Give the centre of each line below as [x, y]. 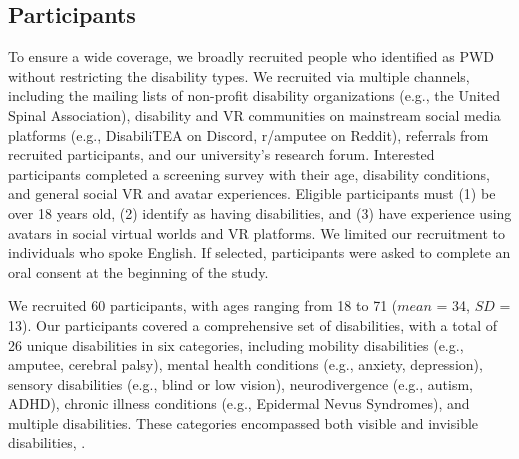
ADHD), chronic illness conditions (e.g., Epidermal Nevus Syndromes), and [239, 403]
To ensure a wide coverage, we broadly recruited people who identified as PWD [251, 56]
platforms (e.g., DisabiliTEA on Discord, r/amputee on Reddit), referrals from [248, 134]
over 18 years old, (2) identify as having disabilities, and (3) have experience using [260, 212]
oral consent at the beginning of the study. [138, 271]
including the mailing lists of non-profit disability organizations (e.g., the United [254, 95]
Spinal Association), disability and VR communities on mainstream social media [254, 114]
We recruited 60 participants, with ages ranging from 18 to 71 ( [203, 305]
